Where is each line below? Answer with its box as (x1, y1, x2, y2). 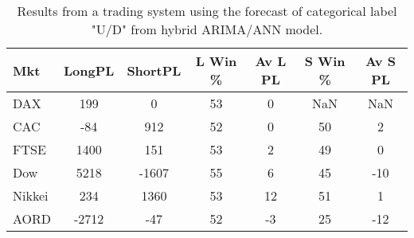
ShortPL (127, 60, 182, 80)
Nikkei (13, 186, 49, 205)
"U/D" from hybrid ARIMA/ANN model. (91, 20, 323, 38)
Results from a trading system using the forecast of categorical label (17, 2, 397, 20)
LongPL (64, 60, 115, 80)
